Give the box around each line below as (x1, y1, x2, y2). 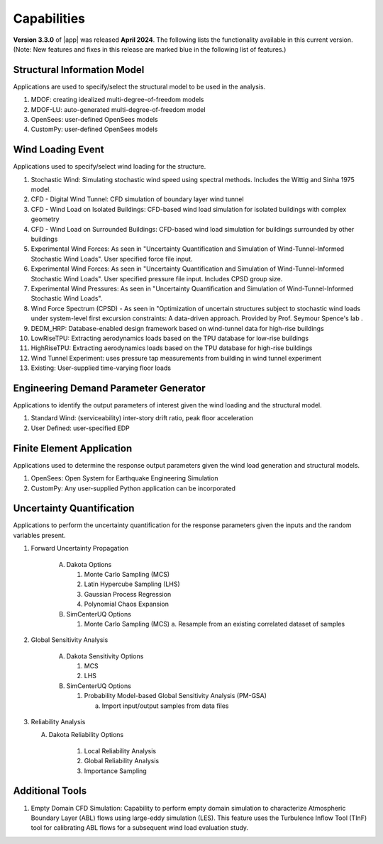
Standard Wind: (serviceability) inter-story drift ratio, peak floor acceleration (30, 414, 254, 422)
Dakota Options (66, 560, 112, 568)
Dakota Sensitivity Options (66, 652, 144, 660)
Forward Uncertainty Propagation (30, 544, 129, 553)
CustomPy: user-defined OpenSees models (30, 125, 158, 134)
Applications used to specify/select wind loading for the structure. (13, 162, 206, 171)
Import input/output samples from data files (101, 702, 229, 710)
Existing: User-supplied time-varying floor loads (30, 364, 172, 372)
